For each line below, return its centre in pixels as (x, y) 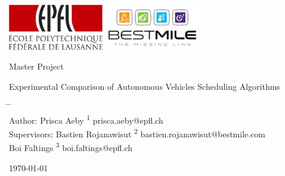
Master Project (36, 66)
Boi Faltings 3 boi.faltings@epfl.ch (71, 147)
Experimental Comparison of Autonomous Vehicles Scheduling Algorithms (145, 86)
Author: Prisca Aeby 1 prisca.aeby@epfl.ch (86, 119)
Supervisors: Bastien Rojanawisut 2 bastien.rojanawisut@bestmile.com (137, 133)
